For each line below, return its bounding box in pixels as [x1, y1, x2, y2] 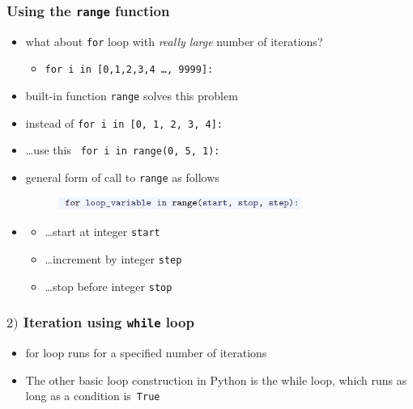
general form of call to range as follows [25, 169, 219, 186]
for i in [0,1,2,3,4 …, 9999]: [45, 64, 214, 76]
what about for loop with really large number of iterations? [25, 32, 323, 49]
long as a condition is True [25, 387, 160, 404]
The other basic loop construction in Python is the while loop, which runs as [25, 371, 407, 388]
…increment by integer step [45, 251, 182, 268]
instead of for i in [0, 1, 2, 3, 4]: [25, 114, 224, 131]
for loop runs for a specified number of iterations [25, 344, 267, 361]
